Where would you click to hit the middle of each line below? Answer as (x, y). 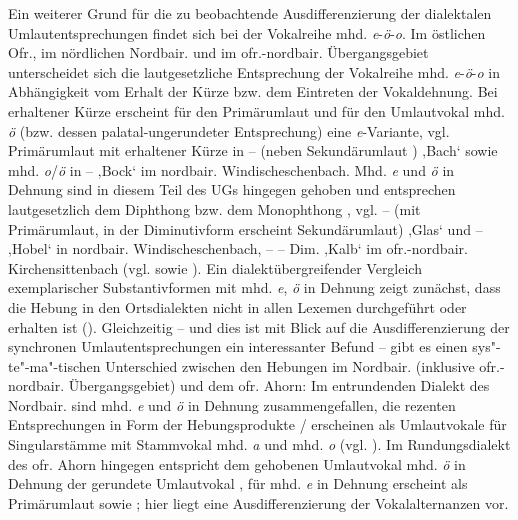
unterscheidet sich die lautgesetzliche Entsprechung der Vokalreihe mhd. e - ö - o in (254, 71)
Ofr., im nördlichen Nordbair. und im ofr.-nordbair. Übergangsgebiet (218, 52)
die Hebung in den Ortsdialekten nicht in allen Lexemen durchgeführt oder (237, 306)
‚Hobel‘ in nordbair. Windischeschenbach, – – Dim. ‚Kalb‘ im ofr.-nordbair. (238, 248)
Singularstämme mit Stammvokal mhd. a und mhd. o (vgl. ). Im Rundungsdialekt (259, 444)
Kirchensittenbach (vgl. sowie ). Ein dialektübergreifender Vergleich (215, 267)
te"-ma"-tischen (54, 365)
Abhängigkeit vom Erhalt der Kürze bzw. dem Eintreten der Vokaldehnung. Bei (253, 91)
